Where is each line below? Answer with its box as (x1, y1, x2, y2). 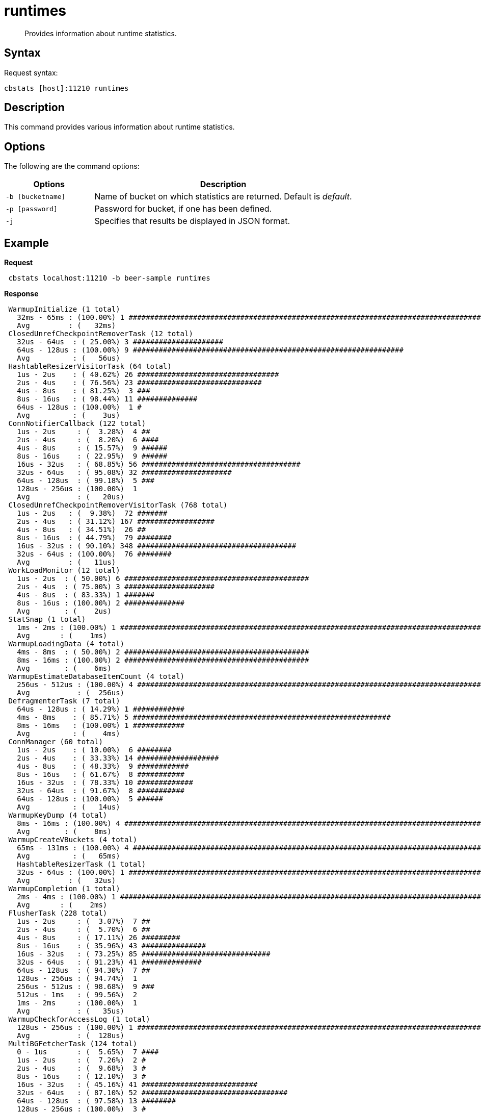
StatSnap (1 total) (8, 615, 86, 624)
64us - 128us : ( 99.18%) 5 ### (17, 476, 155, 485)
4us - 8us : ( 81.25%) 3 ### (17, 387, 150, 395)
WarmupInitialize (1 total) (8, 305, 120, 314)
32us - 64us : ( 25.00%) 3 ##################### (17, 338, 223, 346)
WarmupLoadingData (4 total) (8, 640, 125, 648)
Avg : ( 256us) (17, 689, 125, 697)
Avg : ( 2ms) (17, 901, 108, 909)
